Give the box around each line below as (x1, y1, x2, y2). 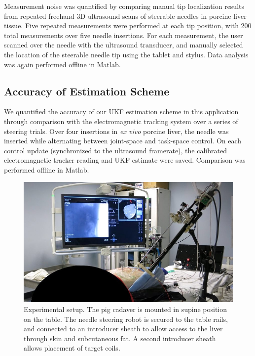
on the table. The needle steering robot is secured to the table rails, (24, 313, 228, 324)
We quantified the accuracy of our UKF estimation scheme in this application (4, 106, 239, 117)
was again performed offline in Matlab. (4, 59, 121, 69)
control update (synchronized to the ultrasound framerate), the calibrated (4, 145, 227, 155)
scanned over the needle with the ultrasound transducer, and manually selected (4, 40, 243, 50)
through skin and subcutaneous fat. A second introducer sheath (24, 333, 216, 343)
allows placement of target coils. (24, 343, 120, 353)
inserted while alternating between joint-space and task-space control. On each (4, 135, 242, 146)
